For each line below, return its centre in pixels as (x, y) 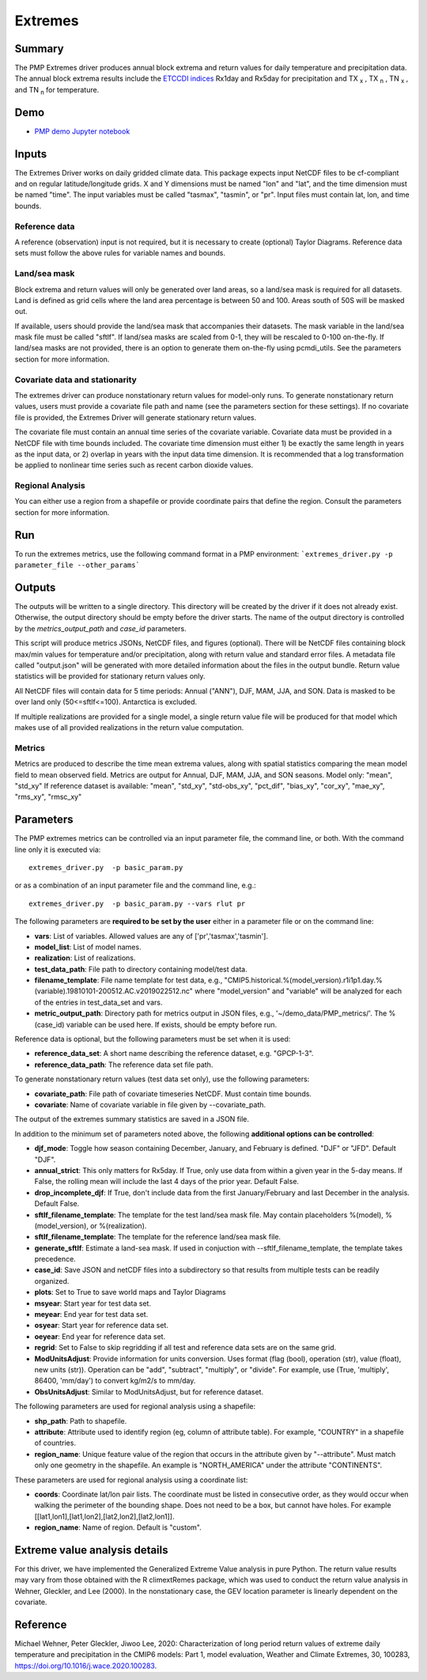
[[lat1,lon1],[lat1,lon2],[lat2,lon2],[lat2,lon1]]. (104, 1516)
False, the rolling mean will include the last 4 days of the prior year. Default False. (167, 1182)
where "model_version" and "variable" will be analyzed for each (298, 991)
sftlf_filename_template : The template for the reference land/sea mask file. (157, 1237)
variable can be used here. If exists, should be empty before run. (171, 1024)
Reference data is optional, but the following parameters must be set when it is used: (153, 1039)
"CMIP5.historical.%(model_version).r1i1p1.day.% (303, 980)
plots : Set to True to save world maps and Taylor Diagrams (130, 1292)
